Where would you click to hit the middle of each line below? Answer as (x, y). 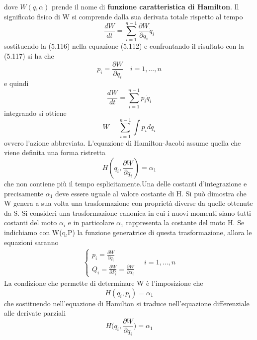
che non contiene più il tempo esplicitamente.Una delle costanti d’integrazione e (126, 183)
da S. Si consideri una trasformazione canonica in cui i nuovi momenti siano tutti (128, 212)
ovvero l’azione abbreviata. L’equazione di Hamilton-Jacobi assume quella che (123, 142)
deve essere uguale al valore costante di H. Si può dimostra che (151, 193)
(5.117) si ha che (29, 55)
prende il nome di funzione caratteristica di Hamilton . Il (145, 6)
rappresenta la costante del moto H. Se (185, 222)
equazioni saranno (31, 242)
